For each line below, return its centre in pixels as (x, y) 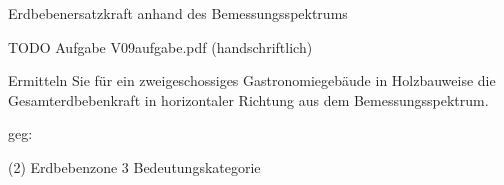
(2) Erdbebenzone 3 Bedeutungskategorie (134, 166)
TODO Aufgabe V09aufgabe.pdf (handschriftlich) (160, 46)
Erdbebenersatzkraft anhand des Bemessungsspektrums (178, 13)
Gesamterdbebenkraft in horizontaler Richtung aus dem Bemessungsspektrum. (248, 99)
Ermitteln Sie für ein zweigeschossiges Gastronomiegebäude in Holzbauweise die (252, 80)
